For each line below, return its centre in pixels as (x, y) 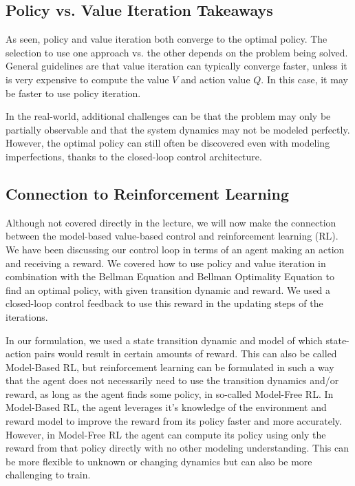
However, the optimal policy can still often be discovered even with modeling (168, 143)
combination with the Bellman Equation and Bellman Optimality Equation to (170, 276)
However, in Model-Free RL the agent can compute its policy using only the (166, 434)
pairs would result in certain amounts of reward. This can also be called (185, 353)
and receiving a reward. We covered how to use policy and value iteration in (166, 263)
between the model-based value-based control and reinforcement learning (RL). (172, 236)
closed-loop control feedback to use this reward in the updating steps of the (164, 303)
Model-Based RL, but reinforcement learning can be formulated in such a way (170, 367)
